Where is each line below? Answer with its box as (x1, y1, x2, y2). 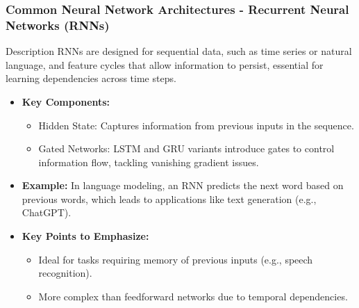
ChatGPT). (22, 205, 72, 220)
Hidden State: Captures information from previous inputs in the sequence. (38, 117, 354, 132)
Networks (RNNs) (6, 16, 110, 33)
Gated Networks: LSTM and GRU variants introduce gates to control (38, 141, 335, 156)
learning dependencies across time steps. (6, 71, 176, 86)
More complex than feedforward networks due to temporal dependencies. (38, 289, 348, 303)
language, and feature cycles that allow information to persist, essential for (6, 57, 324, 72)
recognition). (38, 266, 92, 280)
